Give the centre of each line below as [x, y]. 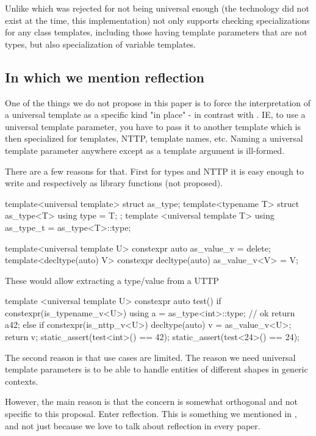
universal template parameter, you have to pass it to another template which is [153, 126]
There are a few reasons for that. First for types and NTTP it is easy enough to [154, 171]
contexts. [22, 381]
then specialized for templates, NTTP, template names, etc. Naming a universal [154, 138]
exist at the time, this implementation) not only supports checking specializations [157, 20]
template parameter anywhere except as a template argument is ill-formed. [145, 150]
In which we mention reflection [105, 77]
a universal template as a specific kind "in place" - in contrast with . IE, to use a [155, 114]
